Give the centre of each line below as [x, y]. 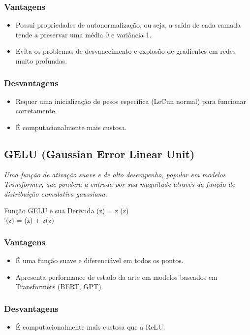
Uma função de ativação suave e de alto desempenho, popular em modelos [115, 174]
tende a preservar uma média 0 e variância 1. [83, 34]
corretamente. [36, 111]
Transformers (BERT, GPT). [59, 286]
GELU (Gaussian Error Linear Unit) [99, 153]
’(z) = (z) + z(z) [29, 220]
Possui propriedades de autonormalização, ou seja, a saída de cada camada [128, 25]
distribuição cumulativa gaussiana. [56, 193]
